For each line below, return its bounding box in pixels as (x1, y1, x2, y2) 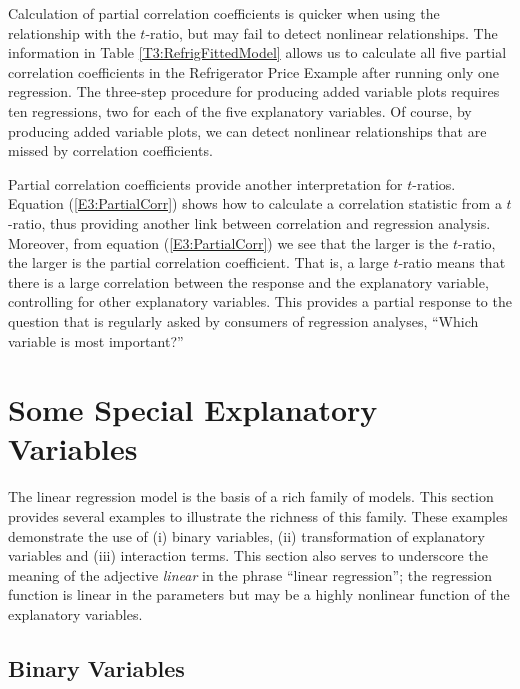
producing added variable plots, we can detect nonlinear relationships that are (8, 120, 487, 141)
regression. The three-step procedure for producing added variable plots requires (8, 81, 500, 102)
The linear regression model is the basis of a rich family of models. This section (8, 486, 494, 507)
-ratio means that (398, 252, 506, 273)
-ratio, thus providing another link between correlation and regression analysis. (8, 212, 491, 233)
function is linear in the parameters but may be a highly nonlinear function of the (8, 584, 510, 605)
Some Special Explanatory (8, 389, 378, 430)
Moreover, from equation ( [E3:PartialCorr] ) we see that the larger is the (8, 232, 449, 253)
